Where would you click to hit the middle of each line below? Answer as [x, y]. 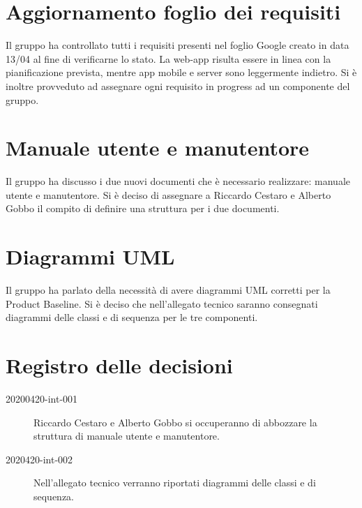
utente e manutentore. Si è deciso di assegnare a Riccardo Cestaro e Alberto [168, 194]
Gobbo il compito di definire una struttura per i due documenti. [143, 208]
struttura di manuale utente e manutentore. [127, 436]
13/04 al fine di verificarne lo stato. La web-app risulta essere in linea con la [168, 58]
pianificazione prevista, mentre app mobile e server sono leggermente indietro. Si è [181, 72]
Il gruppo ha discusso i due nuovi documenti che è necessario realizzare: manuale [178, 181]
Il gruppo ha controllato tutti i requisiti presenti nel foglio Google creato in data [178, 45]
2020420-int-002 [39, 459]
